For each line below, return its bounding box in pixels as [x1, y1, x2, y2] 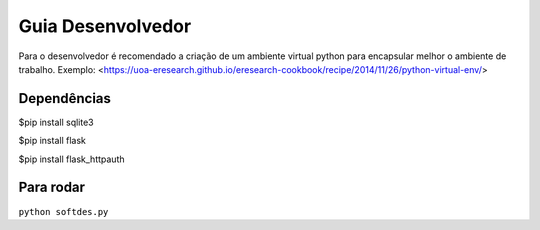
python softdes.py [18, 206, 109, 217]
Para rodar [18, 179, 85, 196]
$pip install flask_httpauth [18, 153, 125, 165]
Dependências [18, 90, 112, 107]
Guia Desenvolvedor [18, 15, 192, 37]
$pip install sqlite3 [18, 116, 94, 128]
